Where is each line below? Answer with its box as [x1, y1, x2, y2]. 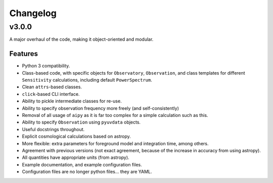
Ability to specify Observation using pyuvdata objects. [22, 119, 141, 126]
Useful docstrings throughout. [22, 126, 85, 132]
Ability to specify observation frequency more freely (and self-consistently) [22, 105, 179, 111]
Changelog [9, 8, 57, 19]
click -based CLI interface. [22, 91, 80, 97]
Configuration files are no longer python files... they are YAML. [22, 169, 152, 175]
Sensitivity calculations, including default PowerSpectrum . [22, 77, 153, 83]
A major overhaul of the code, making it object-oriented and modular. [9, 36, 154, 42]
